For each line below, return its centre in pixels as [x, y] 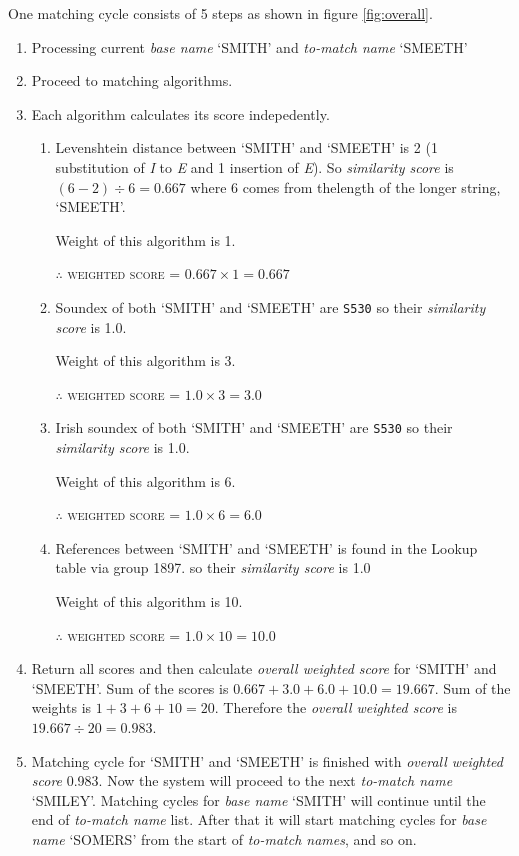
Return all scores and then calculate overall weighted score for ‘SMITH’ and [264, 668]
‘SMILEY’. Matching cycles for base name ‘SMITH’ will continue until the [258, 799]
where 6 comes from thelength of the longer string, [345, 186]
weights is [61, 707]
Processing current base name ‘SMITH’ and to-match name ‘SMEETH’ [249, 46]
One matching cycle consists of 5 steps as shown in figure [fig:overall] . [220, 13]
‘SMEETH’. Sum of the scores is [130, 687]
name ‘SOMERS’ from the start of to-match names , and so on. [224, 838]
